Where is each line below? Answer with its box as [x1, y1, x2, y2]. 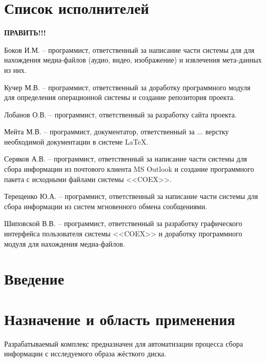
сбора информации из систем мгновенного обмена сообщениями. [4, 200, 208, 211]
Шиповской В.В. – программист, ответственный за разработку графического [4, 218, 242, 229]
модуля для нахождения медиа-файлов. [4, 238, 125, 249]
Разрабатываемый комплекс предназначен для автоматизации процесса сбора [4, 338, 243, 349]
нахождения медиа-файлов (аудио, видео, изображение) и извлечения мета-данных [4, 54, 262, 65]
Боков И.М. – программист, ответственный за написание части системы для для [4, 44, 255, 55]
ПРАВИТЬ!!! [4, 27, 46, 38]
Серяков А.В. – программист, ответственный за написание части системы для [4, 153, 248, 164]
